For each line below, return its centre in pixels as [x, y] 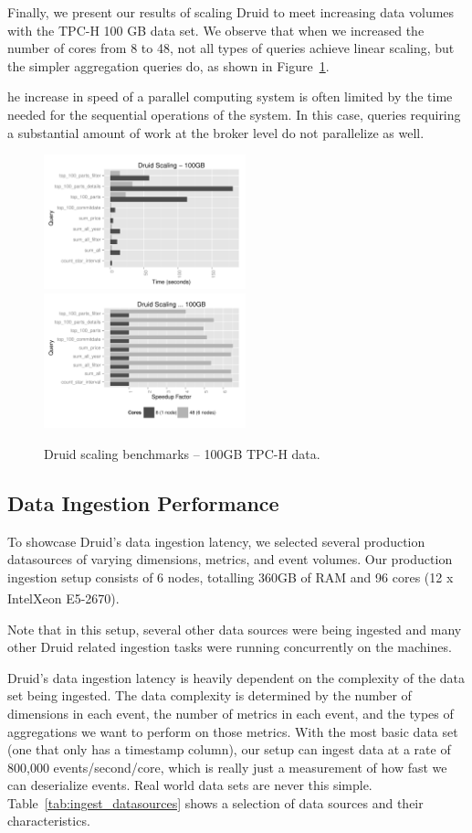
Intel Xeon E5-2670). [63, 598]
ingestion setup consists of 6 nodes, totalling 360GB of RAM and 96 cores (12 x [231, 577]
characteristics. [49, 821]
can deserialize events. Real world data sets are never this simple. [190, 785]
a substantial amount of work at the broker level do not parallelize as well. [216, 132]
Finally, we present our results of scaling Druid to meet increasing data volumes [231, 12]
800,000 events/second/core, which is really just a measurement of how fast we [227, 767]
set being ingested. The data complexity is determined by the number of [210, 695]
